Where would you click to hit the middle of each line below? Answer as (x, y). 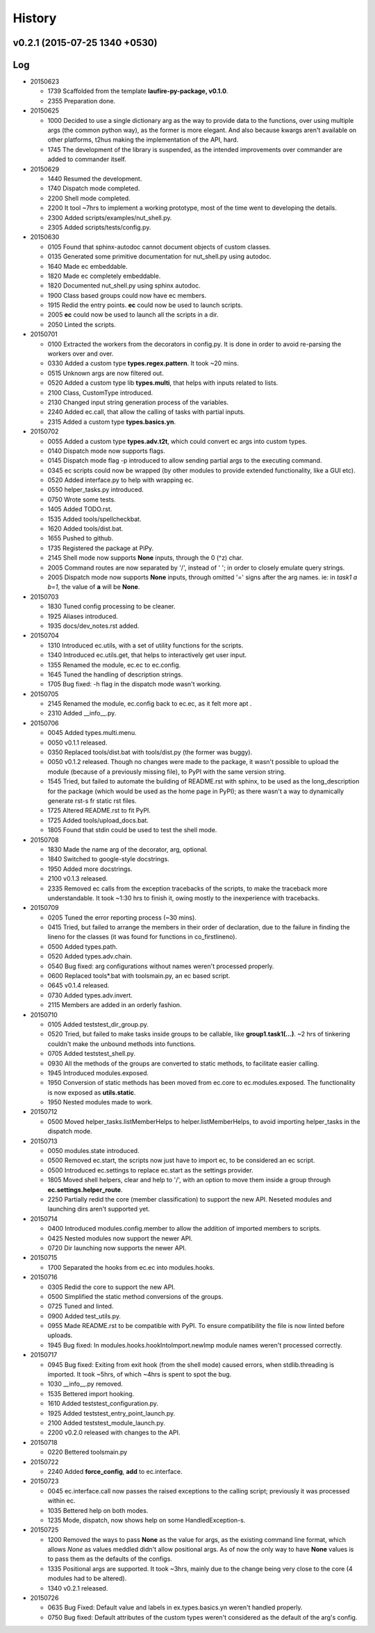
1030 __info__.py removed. (85, 1384)
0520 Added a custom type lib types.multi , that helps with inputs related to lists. (163, 383)
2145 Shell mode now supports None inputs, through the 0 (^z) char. (145, 558)
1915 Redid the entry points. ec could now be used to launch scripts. (145, 305)
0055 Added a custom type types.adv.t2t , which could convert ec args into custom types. (177, 441)
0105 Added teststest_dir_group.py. (98, 1024)
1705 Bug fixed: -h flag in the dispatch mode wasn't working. (134, 684)
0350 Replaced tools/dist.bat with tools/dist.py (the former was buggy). (150, 752)
